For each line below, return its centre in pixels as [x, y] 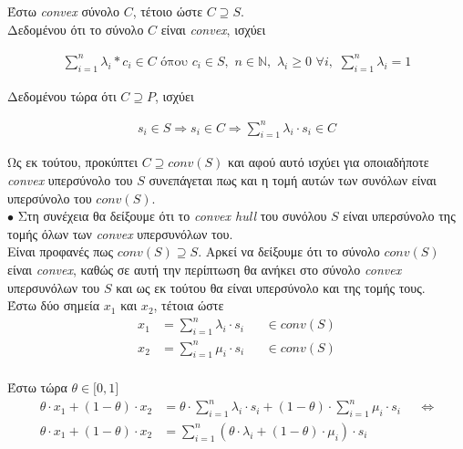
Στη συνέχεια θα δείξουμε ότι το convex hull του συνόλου [172, 216]
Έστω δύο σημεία [54, 305]
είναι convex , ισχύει [213, 29]
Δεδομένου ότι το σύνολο [76, 29]
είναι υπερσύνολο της [399, 216]
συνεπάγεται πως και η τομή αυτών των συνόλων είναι [293, 180]
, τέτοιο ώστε [168, 11]
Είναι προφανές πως [61, 251]
